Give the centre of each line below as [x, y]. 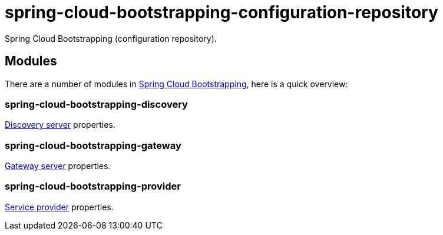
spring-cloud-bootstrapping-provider [93, 186]
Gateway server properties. [58, 166]
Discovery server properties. [60, 125]
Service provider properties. [59, 207]
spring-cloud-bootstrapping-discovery [96, 104]
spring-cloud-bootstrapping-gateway [93, 145]
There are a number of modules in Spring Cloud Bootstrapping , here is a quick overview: [176, 84]
